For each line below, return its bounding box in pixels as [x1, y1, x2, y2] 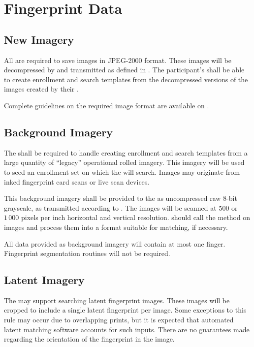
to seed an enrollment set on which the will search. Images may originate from [4, 166, 240, 177]
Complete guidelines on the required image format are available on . [4, 100, 209, 110]
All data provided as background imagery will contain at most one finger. [4, 238, 225, 249]
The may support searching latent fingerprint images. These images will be [4, 295, 230, 305]
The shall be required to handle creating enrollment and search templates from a [4, 147, 248, 158]
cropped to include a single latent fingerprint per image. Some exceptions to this [4, 305, 247, 315]
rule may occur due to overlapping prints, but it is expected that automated [4, 315, 234, 325]
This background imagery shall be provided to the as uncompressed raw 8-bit [4, 193, 237, 203]
